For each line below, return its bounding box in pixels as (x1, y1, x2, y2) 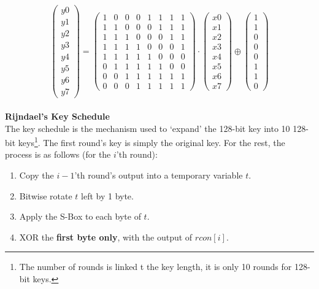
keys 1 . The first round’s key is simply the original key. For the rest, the (18, 134, 285, 148)
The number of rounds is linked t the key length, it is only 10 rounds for (19, 260, 292, 273)
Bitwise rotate (19, 189, 72, 202)
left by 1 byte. (81, 189, 134, 202)
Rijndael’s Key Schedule (5, 109, 110, 122)
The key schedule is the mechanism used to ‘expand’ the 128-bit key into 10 (5, 121, 290, 134)
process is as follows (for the (5, 148, 111, 161)
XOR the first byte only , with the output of (19, 230, 193, 243)
